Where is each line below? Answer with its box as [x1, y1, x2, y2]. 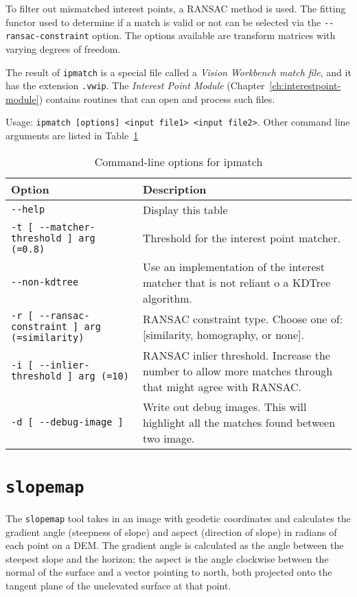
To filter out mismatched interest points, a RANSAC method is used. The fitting [5, 1, 346, 15]
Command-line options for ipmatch [94, 153, 263, 169]
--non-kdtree [11, 277, 79, 288]
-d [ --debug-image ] [11, 417, 124, 428]
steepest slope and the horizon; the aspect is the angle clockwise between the [5, 551, 329, 565]
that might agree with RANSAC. [143, 378, 301, 395]
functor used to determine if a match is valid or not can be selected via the [5, 14, 321, 29]
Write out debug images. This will [143, 398, 307, 414]
